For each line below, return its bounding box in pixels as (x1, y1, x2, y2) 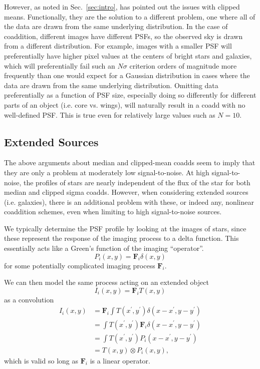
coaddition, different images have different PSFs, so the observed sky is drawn (4, 31, 243, 41)
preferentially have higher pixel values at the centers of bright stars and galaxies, (4, 50, 252, 61)
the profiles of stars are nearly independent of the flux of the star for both (23, 177, 250, 187)
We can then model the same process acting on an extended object (4, 277, 209, 287)
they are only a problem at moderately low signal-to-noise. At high (4, 167, 209, 177)
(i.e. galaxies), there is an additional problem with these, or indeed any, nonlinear (4, 196, 254, 207)
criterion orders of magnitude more (129, 60, 237, 71)
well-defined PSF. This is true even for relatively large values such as (4, 109, 215, 120)
